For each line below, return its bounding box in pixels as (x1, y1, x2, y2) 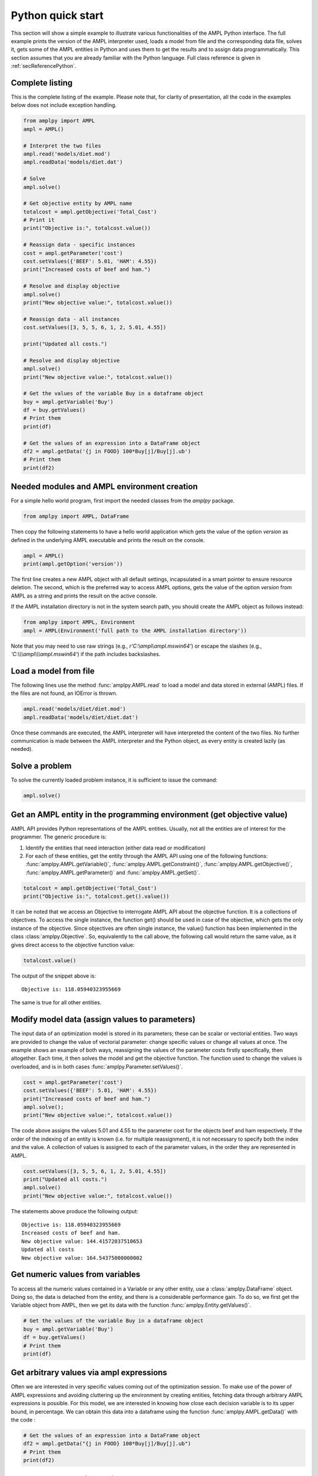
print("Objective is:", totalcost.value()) (23, 225, 151, 231)
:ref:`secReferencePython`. (11, 63, 77, 70)
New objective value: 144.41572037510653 (21, 1237, 143, 1245)
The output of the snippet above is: (11, 972, 97, 979)
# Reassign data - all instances (23, 316, 120, 322)
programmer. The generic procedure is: (11, 833, 107, 841)
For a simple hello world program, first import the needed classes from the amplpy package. (11, 497, 235, 504)
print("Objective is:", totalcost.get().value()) (23, 893, 170, 900)
